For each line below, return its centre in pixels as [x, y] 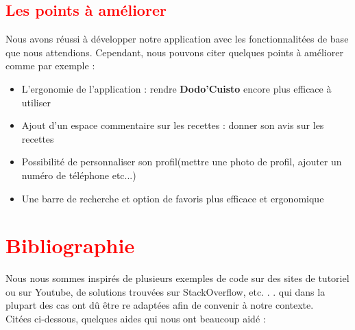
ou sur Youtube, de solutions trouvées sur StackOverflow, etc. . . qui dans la [166, 291]
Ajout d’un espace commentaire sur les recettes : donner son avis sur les [173, 125]
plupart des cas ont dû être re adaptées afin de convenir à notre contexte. [160, 305]
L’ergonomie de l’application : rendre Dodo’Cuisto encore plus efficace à [176, 88]
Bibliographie [70, 245]
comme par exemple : [50, 66]
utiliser [36, 102]
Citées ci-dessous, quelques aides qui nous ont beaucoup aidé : [136, 319]
